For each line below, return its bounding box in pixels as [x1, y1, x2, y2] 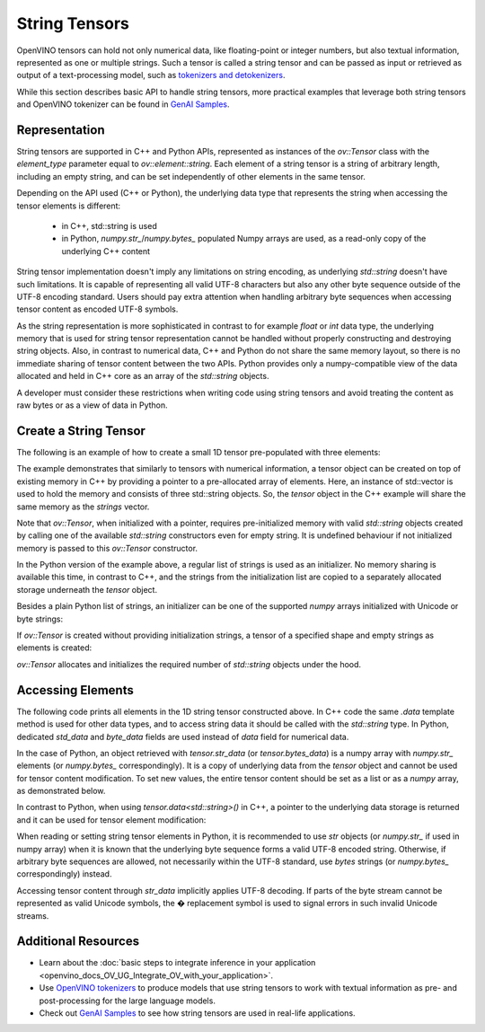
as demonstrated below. [16, 786, 106, 797]
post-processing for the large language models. [39, 995, 216, 1006]
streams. [16, 910, 49, 921]
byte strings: [16, 613, 63, 624]
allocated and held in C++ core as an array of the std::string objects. [16, 371, 269, 382]
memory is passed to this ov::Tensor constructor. [16, 542, 198, 553]
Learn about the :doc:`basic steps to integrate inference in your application [39, 957, 316, 968]
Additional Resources [16, 934, 139, 949]
